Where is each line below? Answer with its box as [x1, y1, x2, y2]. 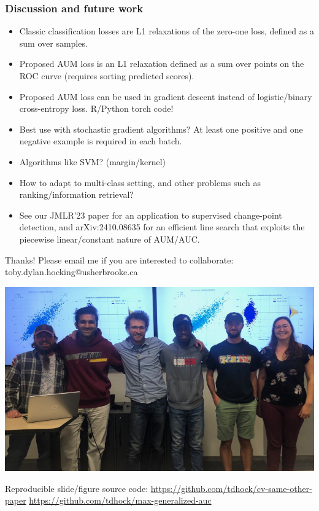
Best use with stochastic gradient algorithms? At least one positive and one [19, 122, 303, 135]
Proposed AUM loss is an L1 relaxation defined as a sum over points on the [19, 57, 304, 70]
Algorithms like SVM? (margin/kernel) [19, 155, 166, 168]
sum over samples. [19, 36, 88, 49]
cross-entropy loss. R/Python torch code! [19, 102, 174, 115]
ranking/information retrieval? [19, 188, 134, 201]
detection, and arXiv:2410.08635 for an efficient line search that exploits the [19, 220, 305, 233]
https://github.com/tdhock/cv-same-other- [150, 482, 312, 494]
